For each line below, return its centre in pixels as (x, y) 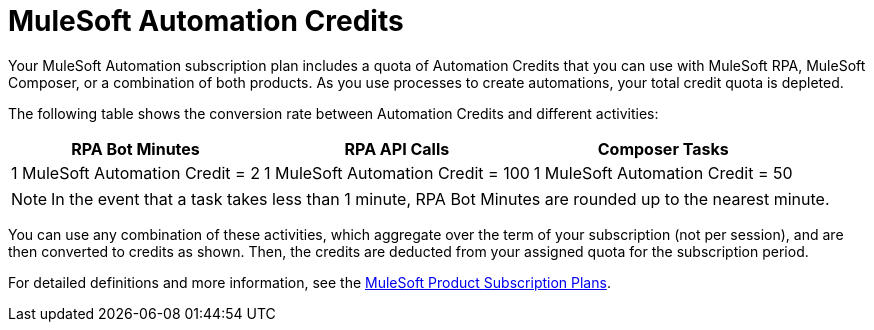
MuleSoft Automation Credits (206, 21)
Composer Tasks (663, 148)
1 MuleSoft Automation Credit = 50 (663, 172)
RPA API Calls (397, 148)
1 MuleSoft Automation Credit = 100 (396, 172)
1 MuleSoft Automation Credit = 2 (135, 172)
